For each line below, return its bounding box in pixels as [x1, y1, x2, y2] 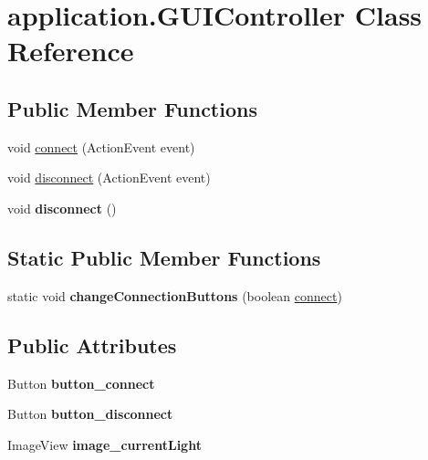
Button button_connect [7, 373, 155, 392]
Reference [7, 32, 134, 69]
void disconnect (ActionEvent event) [7, 168, 211, 187]
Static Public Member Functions [7, 243, 321, 271]
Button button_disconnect [7, 404, 173, 423]
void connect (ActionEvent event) [7, 137, 195, 156]
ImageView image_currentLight [7, 434, 202, 454]
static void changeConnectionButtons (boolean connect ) [7, 286, 342, 305]
